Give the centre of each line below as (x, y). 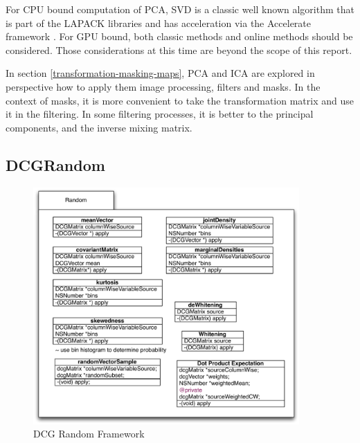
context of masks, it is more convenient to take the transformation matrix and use (180, 100)
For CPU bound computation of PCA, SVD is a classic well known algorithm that (180, 9)
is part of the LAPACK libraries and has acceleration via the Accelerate (159, 22)
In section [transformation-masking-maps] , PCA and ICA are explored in (160, 73)
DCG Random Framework (89, 434)
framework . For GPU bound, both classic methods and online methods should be (179, 36)
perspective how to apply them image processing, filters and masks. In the (163, 86)
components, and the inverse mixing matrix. (99, 127)
